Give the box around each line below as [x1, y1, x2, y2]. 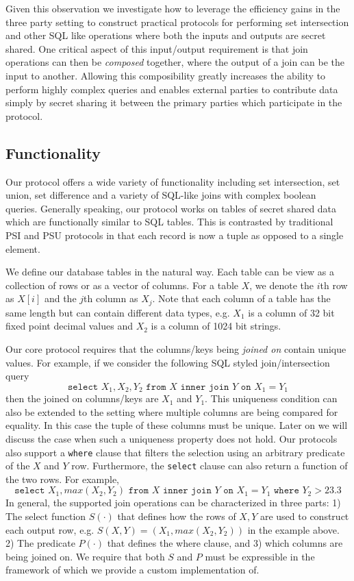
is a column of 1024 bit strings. [151, 319, 281, 333]
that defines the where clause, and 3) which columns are [107, 536, 343, 550]
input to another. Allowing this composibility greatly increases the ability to [5, 68, 326, 82]
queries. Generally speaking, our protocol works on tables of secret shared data [5, 201, 337, 215]
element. [5, 241, 40, 256]
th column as [84, 291, 138, 306]
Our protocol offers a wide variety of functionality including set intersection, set [5, 174, 340, 188]
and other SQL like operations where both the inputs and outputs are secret [5, 28, 326, 42]
